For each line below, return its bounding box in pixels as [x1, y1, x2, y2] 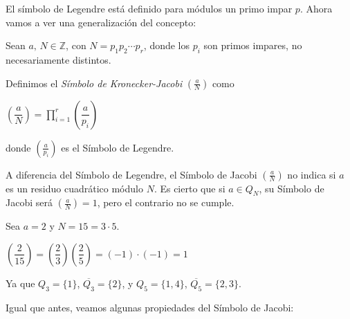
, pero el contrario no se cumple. [97, 195, 234, 210]
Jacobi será [6, 195, 53, 210]
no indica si [287, 167, 336, 181]
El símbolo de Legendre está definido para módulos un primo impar [6, 1, 293, 15]
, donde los [143, 38, 190, 53]
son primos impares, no [203, 38, 302, 53]
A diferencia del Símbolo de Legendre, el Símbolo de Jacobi [6, 167, 257, 181]
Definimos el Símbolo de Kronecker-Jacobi [6, 75, 183, 90]
